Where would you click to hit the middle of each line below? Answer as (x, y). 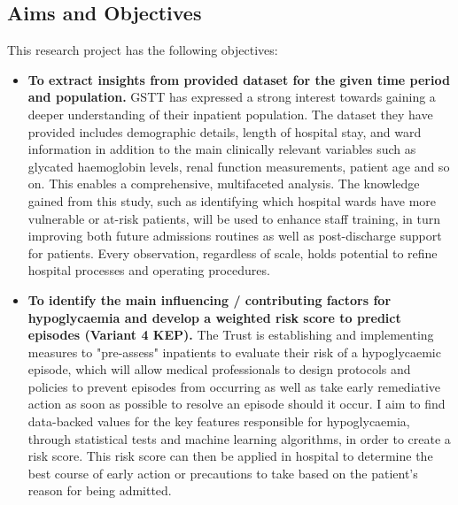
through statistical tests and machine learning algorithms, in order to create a (239, 438)
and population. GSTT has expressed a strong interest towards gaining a (232, 97)
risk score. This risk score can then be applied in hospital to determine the (230, 456)
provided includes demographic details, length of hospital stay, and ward (225, 131)
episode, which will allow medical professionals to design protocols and (219, 369)
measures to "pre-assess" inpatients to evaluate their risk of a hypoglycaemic (234, 352)
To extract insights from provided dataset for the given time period (239, 79)
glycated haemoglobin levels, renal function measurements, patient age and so (239, 166)
